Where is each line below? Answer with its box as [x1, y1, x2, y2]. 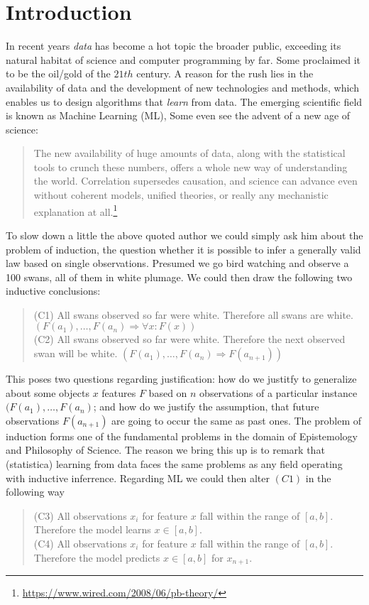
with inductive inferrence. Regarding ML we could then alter [6, 470, 270, 485]
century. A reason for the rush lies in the [136, 66, 314, 81]
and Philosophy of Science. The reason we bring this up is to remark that [6, 442, 325, 457]
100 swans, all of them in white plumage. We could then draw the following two [6, 269, 353, 284]
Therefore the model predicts [33, 550, 160, 565]
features [101, 385, 136, 400]
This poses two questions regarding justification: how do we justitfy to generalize [6, 371, 357, 386]
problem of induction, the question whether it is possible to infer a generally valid [6, 241, 361, 256]
